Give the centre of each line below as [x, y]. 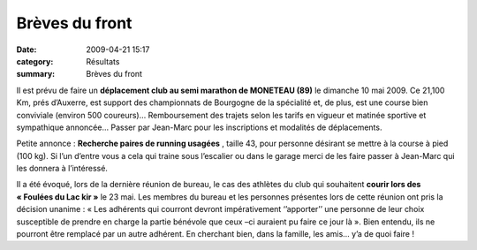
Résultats [103, 61]
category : [35, 61]
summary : [36, 74]
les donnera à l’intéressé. [62, 169]
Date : [26, 49]
